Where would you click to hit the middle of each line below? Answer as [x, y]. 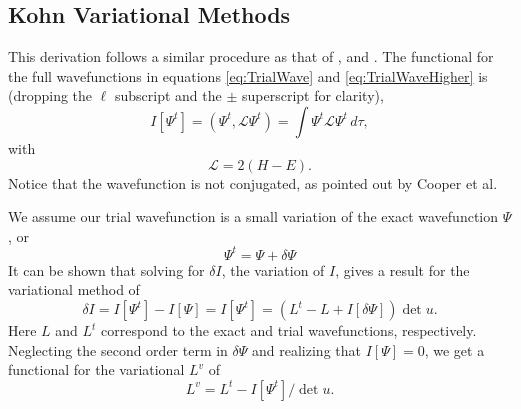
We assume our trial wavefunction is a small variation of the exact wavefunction [253, 216]
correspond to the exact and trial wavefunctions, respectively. [289, 330]
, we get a [454, 349]
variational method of [74, 289]
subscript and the [168, 95]
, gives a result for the [402, 269]
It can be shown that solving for [106, 269]
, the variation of [273, 269]
